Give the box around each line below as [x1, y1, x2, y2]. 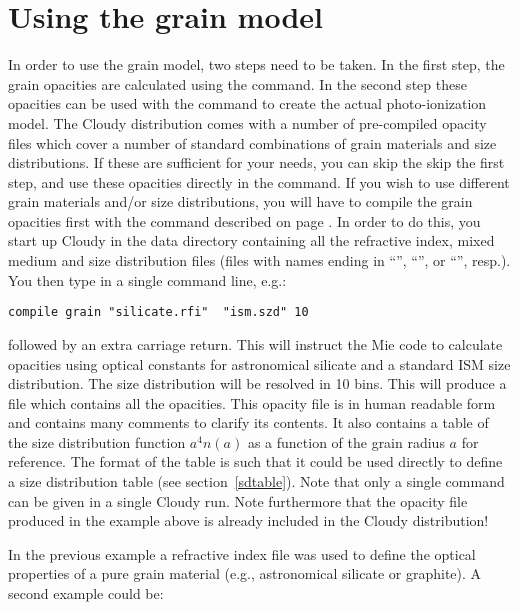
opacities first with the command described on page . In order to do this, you [8, 210, 481, 231]
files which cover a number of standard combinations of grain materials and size [8, 132, 497, 153]
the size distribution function [8, 431, 186, 452]
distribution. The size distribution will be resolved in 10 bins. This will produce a [8, 373, 507, 394]
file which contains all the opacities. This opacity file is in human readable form [8, 392, 496, 413]
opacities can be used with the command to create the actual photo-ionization [8, 93, 487, 114]
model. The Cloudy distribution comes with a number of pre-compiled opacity [8, 112, 487, 133]
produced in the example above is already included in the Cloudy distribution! [8, 510, 489, 531]
